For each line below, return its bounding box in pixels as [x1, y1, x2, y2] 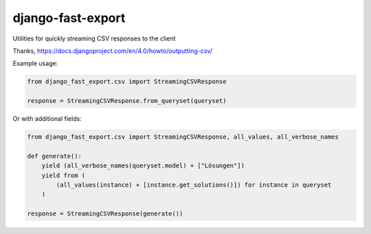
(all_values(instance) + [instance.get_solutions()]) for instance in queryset [56, 181, 332, 189]
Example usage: [12, 59, 58, 68]
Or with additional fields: [12, 115, 82, 123]
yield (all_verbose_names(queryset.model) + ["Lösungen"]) [41, 162, 245, 169]
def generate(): [27, 152, 82, 160]
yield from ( [41, 172, 86, 179]
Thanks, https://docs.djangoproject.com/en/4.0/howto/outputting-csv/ [12, 47, 213, 55]
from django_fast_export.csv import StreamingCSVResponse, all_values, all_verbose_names [27, 133, 339, 141]
